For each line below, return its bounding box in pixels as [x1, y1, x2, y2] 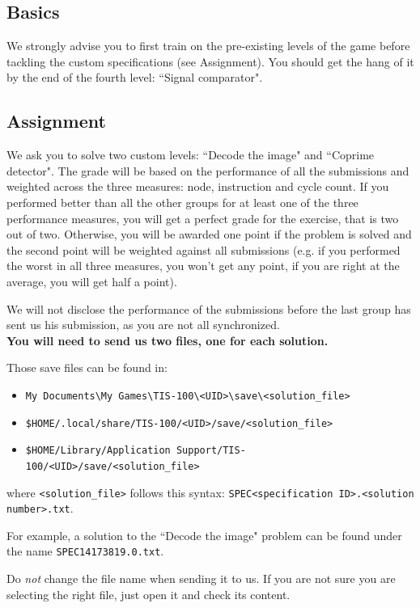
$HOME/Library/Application [25, 445, 171, 457]
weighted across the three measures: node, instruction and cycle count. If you [6, 178, 389, 195]
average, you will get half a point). [6, 272, 177, 289]
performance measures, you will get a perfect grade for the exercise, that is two [6, 209, 399, 226]
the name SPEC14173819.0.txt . [6, 543, 164, 559]
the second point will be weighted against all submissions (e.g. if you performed [6, 241, 401, 258]
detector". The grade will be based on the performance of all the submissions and [6, 162, 409, 179]
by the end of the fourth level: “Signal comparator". [6, 69, 263, 86]
